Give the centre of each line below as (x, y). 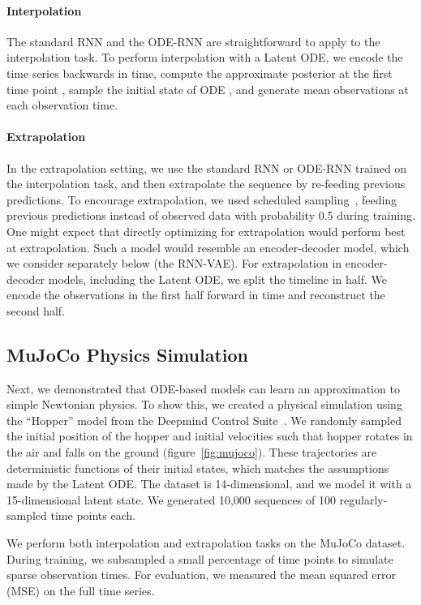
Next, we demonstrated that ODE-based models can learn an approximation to (203, 388)
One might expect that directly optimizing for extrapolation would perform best (206, 231)
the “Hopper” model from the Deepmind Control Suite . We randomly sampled (204, 420)
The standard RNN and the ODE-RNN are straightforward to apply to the (193, 41)
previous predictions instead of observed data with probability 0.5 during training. (211, 215)
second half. (36, 310)
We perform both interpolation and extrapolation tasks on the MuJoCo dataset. (206, 543)
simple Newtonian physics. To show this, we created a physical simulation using (204, 404)
